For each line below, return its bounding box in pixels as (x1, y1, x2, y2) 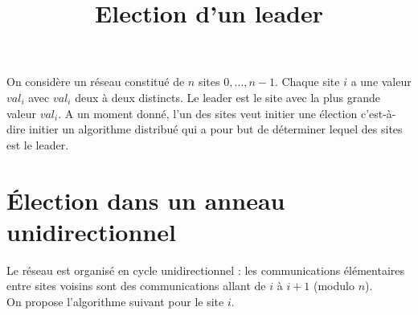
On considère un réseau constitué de (6, 73, 185, 90)
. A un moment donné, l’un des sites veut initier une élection (58, 104, 358, 121)
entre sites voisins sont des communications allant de (6, 277, 266, 294)
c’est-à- (360, 104, 396, 121)
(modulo (313, 277, 354, 294)
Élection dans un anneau (6, 183, 285, 216)
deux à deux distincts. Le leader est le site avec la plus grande (75, 88, 380, 105)
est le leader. (6, 136, 69, 153)
